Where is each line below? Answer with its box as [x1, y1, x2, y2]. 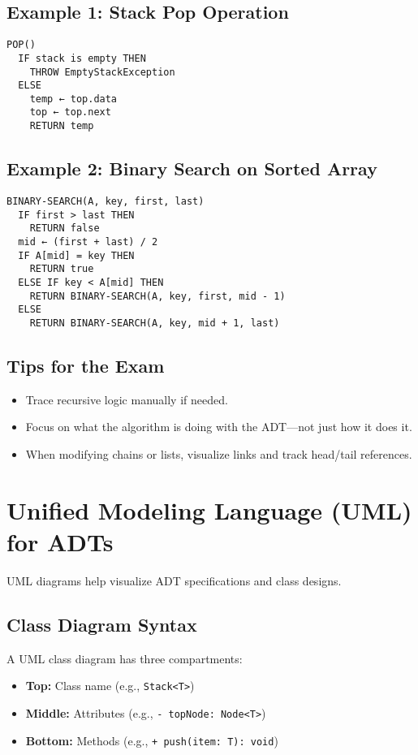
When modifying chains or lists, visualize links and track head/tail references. [25, 445, 412, 462]
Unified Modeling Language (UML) [6, 493, 412, 526]
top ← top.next [29, 106, 111, 119]
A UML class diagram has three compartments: [6, 649, 243, 667]
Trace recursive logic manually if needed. [25, 390, 228, 408]
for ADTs [6, 524, 114, 558]
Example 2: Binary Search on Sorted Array [6, 156, 377, 181]
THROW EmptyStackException [29, 66, 175, 78]
